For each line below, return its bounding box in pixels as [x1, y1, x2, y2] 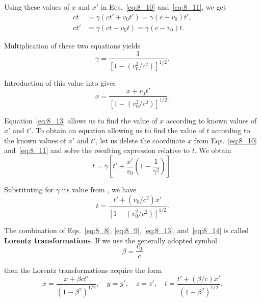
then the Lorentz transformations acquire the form [4, 265, 162, 275]
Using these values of [4, 2, 70, 12]
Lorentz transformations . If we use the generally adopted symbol [4, 235, 217, 245]
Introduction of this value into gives [4, 77, 116, 88]
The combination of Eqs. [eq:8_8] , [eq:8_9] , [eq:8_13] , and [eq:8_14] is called [4, 225, 249, 235]
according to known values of [166, 115, 257, 125]
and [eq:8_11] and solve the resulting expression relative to [4, 145, 190, 156]
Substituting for [4, 184, 54, 195]
